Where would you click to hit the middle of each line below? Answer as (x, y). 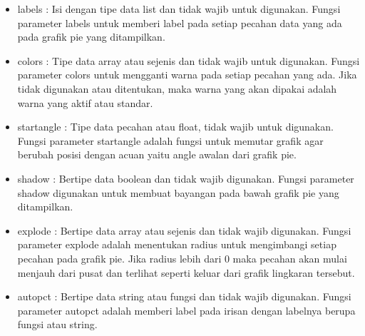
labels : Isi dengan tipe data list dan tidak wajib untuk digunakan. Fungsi (179, 9)
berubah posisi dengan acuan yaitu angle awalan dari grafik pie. (157, 154)
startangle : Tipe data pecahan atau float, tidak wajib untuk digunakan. (175, 127)
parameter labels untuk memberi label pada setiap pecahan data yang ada (180, 22)
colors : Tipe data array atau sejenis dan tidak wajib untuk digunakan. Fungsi (189, 60)
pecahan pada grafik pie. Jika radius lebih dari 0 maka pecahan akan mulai (182, 258)
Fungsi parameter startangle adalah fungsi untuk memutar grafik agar (170, 140)
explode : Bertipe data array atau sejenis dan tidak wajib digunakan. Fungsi (184, 230)
